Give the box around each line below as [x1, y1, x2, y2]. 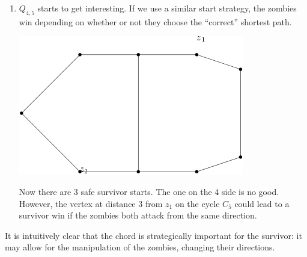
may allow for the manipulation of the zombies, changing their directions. [5, 241, 275, 253]
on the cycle [175, 197, 220, 209]
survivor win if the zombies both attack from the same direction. [19, 209, 257, 221]
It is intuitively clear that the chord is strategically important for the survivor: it [5, 229, 302, 241]
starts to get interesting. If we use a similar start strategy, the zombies [37, 2, 297, 14]
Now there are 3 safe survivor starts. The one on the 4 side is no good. [19, 185, 279, 197]
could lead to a [234, 197, 290, 209]
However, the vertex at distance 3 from [19, 197, 163, 209]
